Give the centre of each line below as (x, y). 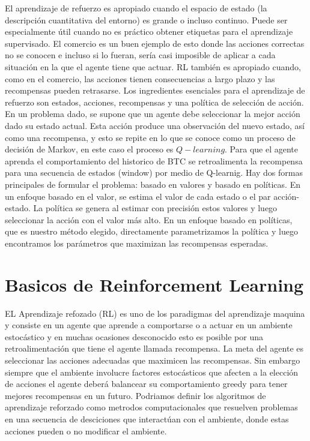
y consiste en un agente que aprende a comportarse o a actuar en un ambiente (149, 325)
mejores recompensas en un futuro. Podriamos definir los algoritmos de (135, 395)
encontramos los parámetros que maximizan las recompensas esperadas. (137, 243)
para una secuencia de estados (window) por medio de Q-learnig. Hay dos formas (154, 172)
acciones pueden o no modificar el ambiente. (86, 430)
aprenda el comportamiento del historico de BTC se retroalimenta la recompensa (154, 160)
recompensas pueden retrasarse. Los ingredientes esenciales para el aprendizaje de (155, 90)
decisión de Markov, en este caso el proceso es (89, 149)
